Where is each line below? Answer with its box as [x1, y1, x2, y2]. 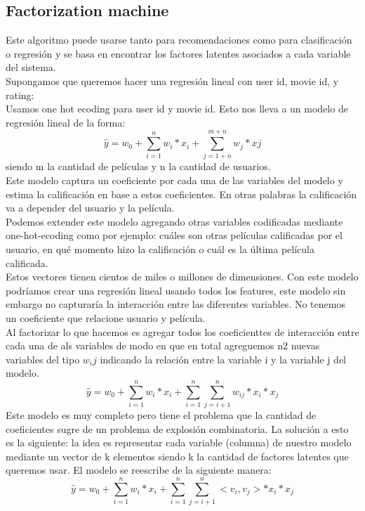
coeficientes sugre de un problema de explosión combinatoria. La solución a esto [6, 421, 349, 436]
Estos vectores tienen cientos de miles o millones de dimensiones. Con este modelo [6, 269, 359, 284]
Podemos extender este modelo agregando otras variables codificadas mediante [6, 214, 343, 228]
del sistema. [6, 60, 56, 75]
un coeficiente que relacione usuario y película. [6, 311, 206, 325]
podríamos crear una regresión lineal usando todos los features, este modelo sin [6, 283, 346, 297]
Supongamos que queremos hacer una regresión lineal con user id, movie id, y [6, 73, 339, 88]
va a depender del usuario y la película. [6, 200, 175, 215]
